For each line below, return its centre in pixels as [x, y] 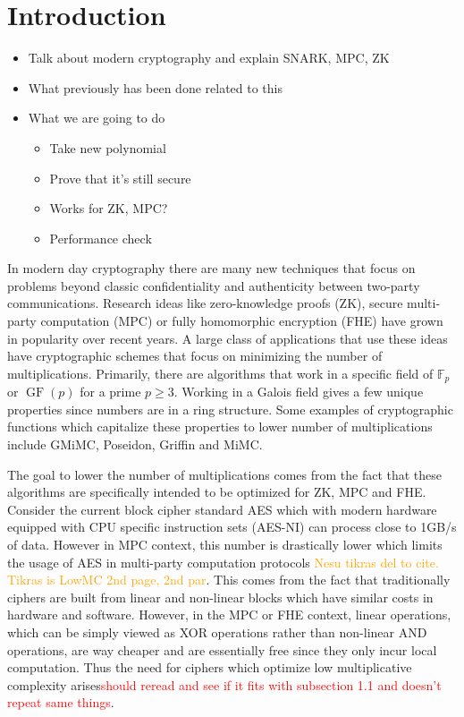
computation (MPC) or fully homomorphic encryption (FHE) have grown [242, 321]
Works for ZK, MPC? [109, 208]
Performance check [101, 238]
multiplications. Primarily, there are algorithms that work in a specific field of [220, 373]
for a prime [110, 392]
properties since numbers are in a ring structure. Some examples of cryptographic [230, 409]
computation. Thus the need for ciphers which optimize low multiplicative [210, 667]
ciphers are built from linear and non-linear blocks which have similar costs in [220, 597]
